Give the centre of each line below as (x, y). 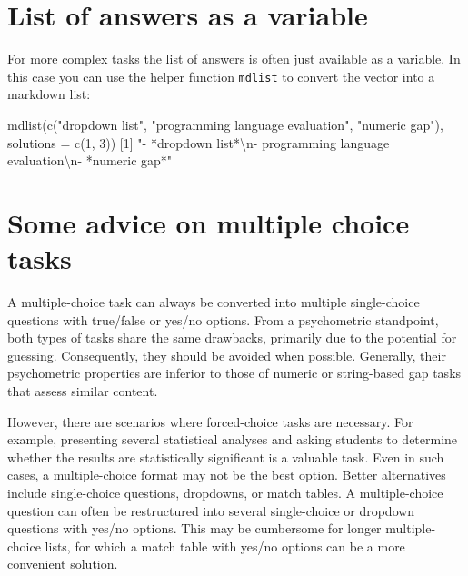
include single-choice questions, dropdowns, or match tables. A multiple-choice (225, 492)
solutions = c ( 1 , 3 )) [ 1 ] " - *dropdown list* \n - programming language (199, 142)
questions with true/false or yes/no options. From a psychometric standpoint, (223, 319)
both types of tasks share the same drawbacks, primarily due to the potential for (232, 338)
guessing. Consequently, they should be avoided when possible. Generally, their (227, 355)
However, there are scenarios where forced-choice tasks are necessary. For (210, 421)
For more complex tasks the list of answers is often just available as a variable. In (234, 59)
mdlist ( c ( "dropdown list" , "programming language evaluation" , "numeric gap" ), (225, 124)
